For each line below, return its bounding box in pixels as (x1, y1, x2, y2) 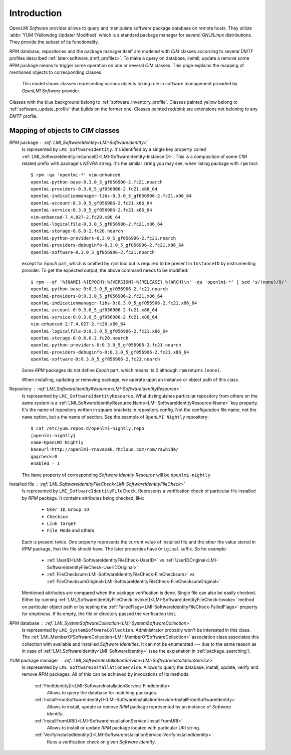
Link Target (47, 520, 76, 526)
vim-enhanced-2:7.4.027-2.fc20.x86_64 (31, 321, 126, 327)
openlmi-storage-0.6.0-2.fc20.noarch (31, 228, 124, 234)
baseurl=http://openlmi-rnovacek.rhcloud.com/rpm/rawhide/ (31, 447, 179, 452)
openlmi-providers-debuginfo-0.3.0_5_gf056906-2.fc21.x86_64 (31, 242, 184, 248)
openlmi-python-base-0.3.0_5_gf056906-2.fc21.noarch (31, 179, 163, 185)
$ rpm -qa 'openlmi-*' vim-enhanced (31, 172, 121, 178)
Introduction (9, 8, 62, 19)
